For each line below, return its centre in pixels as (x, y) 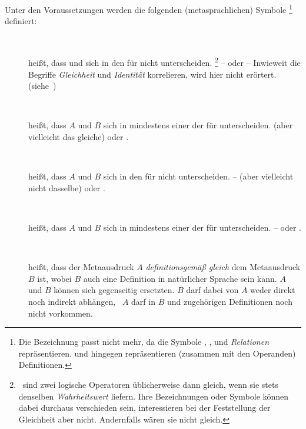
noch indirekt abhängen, (72, 301)
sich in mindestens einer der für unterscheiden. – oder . (202, 227)
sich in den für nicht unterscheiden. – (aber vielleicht (198, 176)
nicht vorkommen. (61, 313)
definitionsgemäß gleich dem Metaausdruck (223, 267)
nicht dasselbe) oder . (67, 187)
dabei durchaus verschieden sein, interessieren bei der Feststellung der (144, 408)
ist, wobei (54, 278)
